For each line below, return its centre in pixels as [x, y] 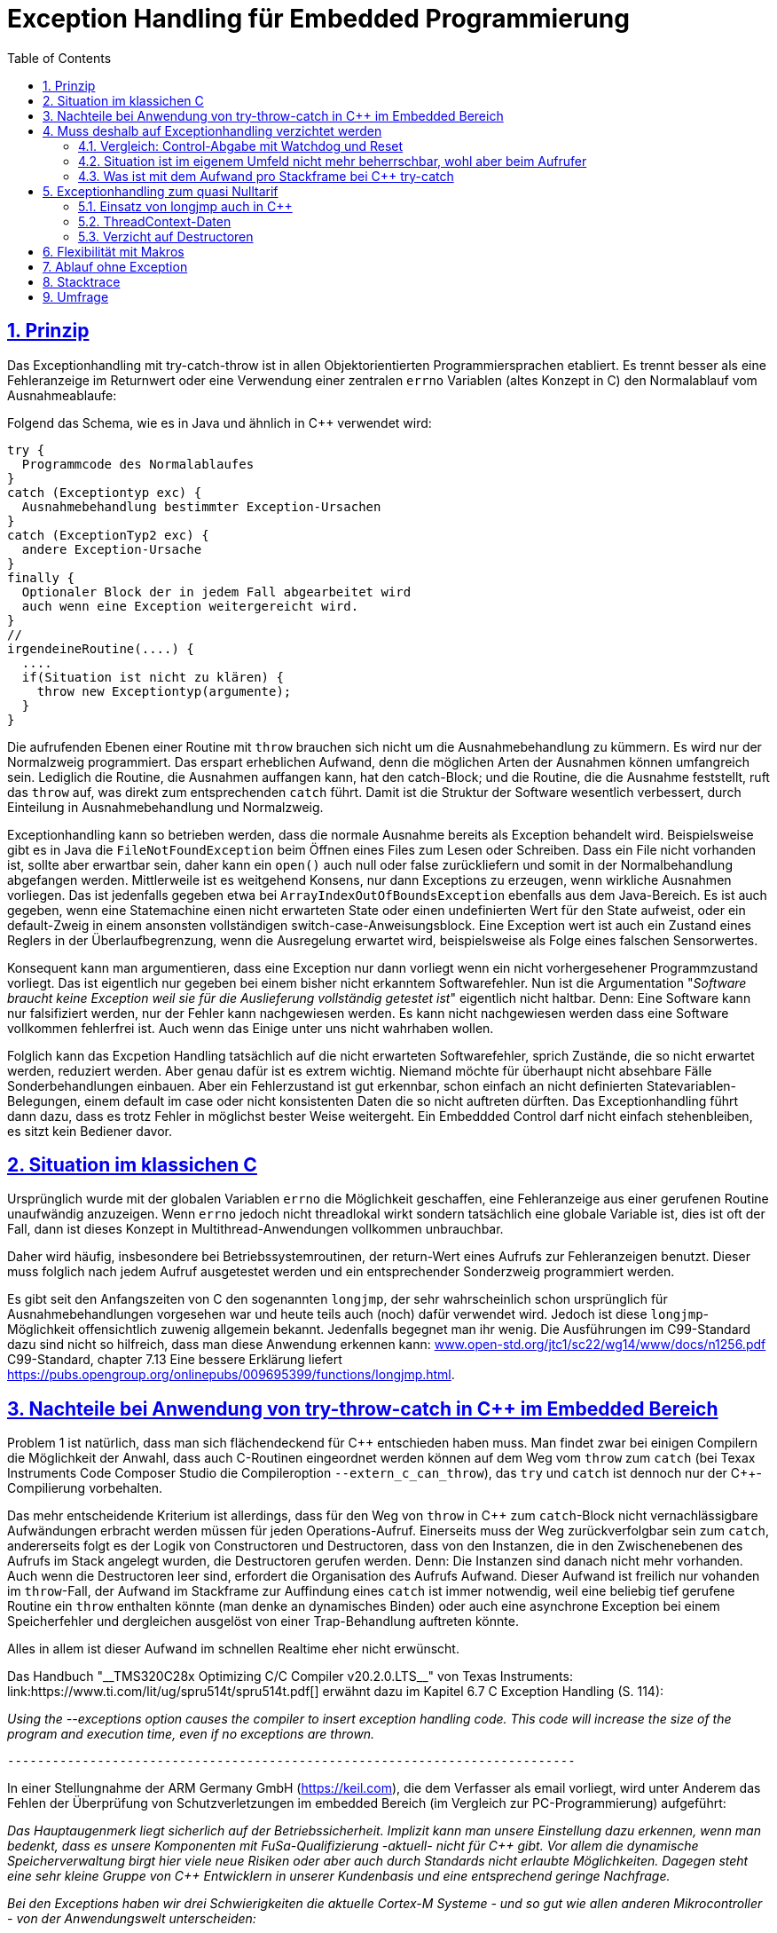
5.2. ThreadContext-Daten [155, 221]
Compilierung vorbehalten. [85, 1488]
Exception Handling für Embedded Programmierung [318, 19]
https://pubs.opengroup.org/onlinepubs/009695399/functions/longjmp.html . [231, 1375]
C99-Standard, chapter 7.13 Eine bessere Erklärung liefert [175, 1360]
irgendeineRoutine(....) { [101, 648]
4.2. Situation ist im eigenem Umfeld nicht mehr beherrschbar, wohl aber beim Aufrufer [333, 161]
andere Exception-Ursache [112, 549]
